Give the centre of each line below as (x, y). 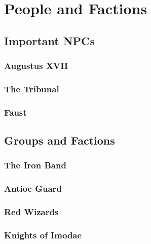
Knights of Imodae (43, 235)
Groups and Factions (60, 140)
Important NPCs (50, 40)
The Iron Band (35, 165)
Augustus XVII (36, 66)
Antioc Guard (33, 188)
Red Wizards (31, 212)
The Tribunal (32, 89)
